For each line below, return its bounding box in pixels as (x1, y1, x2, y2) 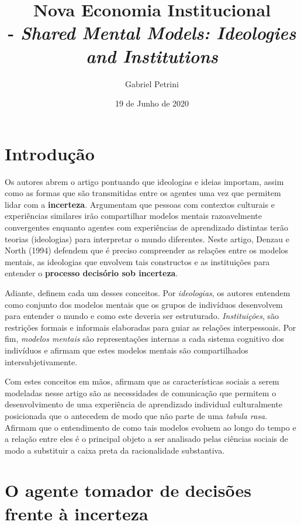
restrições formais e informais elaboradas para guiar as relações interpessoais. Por (5, 321, 296, 333)
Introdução (5, 141, 95, 165)
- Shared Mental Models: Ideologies (8, 20, 296, 45)
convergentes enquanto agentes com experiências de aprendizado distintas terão (5, 221, 289, 233)
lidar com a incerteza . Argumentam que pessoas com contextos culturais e (5, 198, 275, 210)
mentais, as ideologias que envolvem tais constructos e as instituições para (5, 255, 270, 267)
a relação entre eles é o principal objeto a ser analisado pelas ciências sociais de (5, 433, 288, 445)
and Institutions (86, 43, 218, 68)
